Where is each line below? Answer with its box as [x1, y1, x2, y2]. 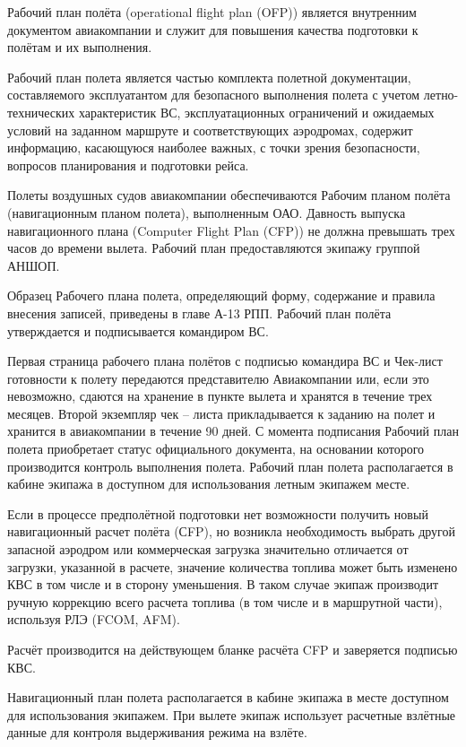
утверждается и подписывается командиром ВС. [7, 321, 269, 340]
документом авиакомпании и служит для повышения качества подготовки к [7, 20, 419, 39]
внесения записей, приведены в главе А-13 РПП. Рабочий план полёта [7, 303, 392, 322]
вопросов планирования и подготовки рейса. [7, 155, 249, 174]
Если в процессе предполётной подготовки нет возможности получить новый [7, 504, 428, 523]
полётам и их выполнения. [7, 38, 152, 56]
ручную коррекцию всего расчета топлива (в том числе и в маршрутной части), [7, 592, 443, 611]
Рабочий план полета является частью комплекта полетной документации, [7, 67, 411, 86]
